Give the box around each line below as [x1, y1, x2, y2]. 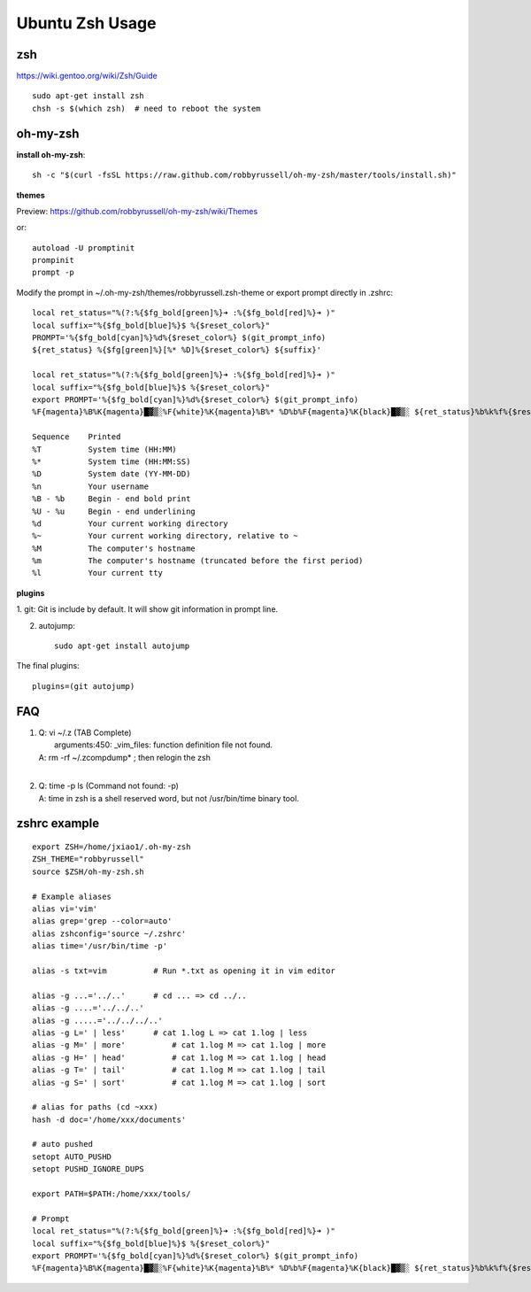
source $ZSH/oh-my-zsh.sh [32, 866, 145, 877]
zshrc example [16, 816, 100, 832]
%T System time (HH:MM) [32, 444, 177, 454]
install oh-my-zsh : [16, 149, 86, 159]
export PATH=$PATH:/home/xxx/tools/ [32, 1189, 191, 1199]
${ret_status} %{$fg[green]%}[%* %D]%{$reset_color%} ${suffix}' [32, 345, 322, 355]
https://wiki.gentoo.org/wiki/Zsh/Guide [16, 71, 158, 81]
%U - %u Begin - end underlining [32, 506, 196, 516]
